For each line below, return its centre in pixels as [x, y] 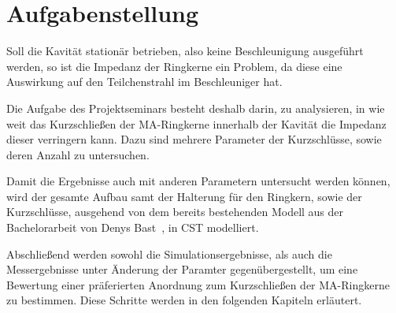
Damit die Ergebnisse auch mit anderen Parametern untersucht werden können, [198, 181]
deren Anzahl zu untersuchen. [78, 154]
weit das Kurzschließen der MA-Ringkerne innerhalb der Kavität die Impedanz [196, 123]
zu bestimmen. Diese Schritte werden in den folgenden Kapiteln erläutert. [184, 300]
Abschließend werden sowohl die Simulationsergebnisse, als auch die [169, 253]
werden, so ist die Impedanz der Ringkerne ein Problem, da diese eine [174, 66]
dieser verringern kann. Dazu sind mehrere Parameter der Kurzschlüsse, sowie [194, 139]
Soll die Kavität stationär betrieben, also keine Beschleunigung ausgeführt [185, 51]
